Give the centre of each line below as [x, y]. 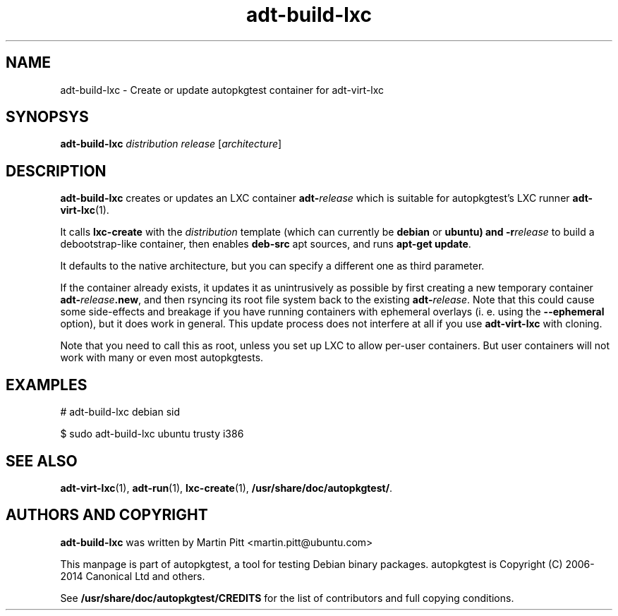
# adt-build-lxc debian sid [120, 412]
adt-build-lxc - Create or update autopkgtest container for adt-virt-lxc [222, 90]
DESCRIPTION [56, 171]
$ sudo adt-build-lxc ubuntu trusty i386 [152, 434]
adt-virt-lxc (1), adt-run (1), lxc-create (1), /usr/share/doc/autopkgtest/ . [226, 488]
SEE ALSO [42, 461]
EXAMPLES [47, 385]
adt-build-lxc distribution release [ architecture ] [171, 144]
